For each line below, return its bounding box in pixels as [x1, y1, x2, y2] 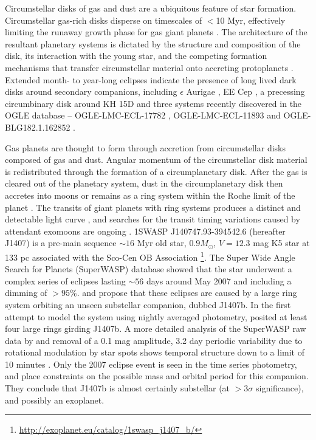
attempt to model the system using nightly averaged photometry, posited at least [5, 310, 307, 323]
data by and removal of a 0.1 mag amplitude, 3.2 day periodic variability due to [5, 334, 303, 346]
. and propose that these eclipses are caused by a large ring [77, 286, 297, 299]
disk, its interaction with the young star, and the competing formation [5, 49, 267, 62]
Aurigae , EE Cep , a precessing [186, 85, 305, 98]
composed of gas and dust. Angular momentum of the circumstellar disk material [5, 153, 307, 166]
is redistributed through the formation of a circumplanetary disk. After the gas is [5, 165, 307, 177]
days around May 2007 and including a [146, 274, 292, 287]
